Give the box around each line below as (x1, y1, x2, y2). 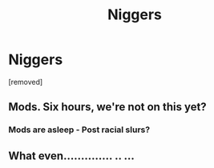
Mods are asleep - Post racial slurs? (8, 124, 151, 135)
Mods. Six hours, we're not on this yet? (8, 100, 207, 114)
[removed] (8, 77, 43, 86)
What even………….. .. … (8, 149, 135, 162)
